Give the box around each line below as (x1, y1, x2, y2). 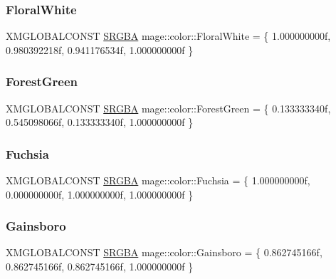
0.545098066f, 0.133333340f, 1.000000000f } (6, 115, 194, 130)
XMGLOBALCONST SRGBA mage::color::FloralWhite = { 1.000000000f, (6, 28, 331, 43)
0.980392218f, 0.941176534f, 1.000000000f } (6, 42, 194, 57)
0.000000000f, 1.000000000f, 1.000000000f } (6, 186, 194, 201)
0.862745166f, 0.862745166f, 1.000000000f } (6, 259, 194, 274)
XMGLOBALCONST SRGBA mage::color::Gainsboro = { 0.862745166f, (6, 245, 322, 260)
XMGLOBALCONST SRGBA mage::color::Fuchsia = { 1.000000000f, (6, 173, 310, 188)
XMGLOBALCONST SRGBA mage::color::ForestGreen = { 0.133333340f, (6, 100, 331, 115)
